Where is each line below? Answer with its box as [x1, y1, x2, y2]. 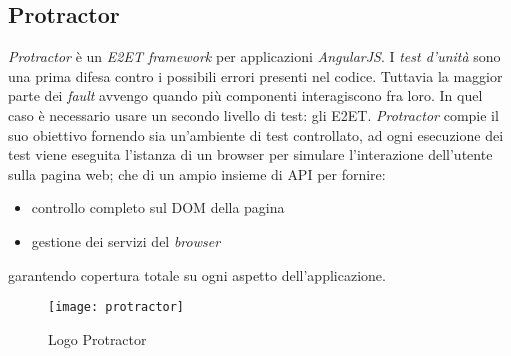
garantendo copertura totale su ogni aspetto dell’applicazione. [8, 264, 386, 285]
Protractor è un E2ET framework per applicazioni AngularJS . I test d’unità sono [8, 46, 501, 67]
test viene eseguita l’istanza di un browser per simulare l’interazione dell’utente [8, 144, 493, 165]
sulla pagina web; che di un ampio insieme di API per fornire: [8, 163, 386, 184]
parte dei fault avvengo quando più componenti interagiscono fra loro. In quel [8, 85, 483, 106]
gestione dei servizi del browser [31, 230, 221, 251]
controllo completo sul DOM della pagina [31, 197, 285, 218]
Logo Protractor [48, 328, 147, 349]
